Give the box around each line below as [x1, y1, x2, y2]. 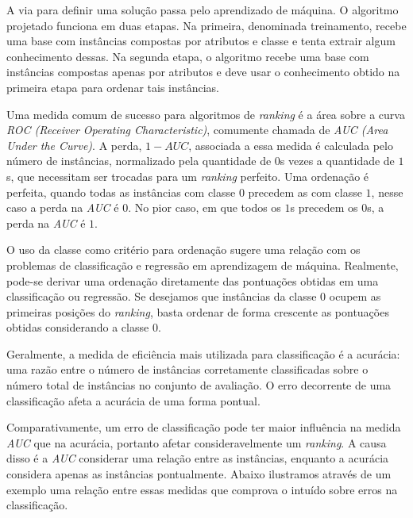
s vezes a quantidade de [280, 152, 395, 169]
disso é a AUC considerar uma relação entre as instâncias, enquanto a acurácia [6, 450, 389, 466]
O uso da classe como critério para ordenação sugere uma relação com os [6, 241, 361, 258]
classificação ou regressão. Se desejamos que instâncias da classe [6, 288, 317, 305]
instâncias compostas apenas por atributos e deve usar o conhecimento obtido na [6, 63, 400, 80]
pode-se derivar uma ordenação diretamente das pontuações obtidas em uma [6, 272, 379, 289]
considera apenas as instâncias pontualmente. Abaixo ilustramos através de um [6, 466, 392, 482]
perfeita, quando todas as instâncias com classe [6, 183, 236, 200]
